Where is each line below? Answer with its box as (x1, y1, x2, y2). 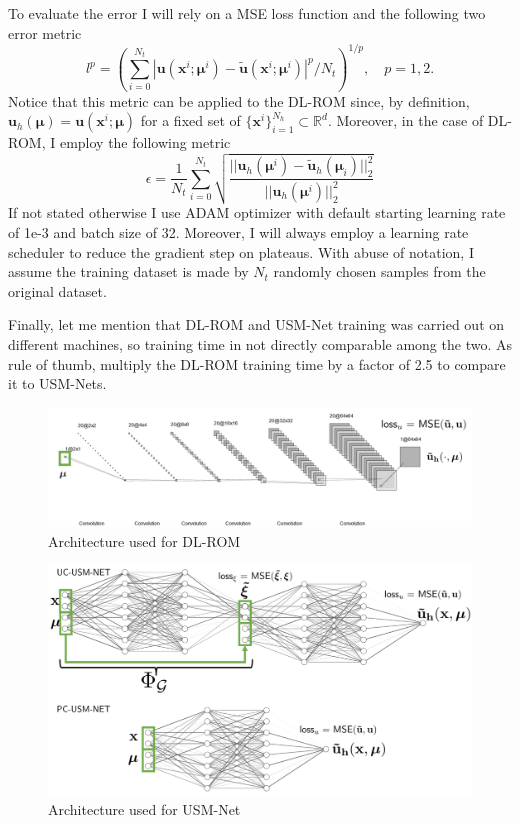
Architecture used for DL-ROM (48, 530, 241, 551)
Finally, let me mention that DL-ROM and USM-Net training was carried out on (8, 314, 505, 335)
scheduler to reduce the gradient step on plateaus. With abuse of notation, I (8, 241, 474, 262)
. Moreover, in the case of (327, 110, 484, 131)
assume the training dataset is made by (8, 261, 249, 282)
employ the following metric (59, 132, 231, 153)
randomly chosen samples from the (273, 261, 486, 282)
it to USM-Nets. (8, 373, 107, 394)
